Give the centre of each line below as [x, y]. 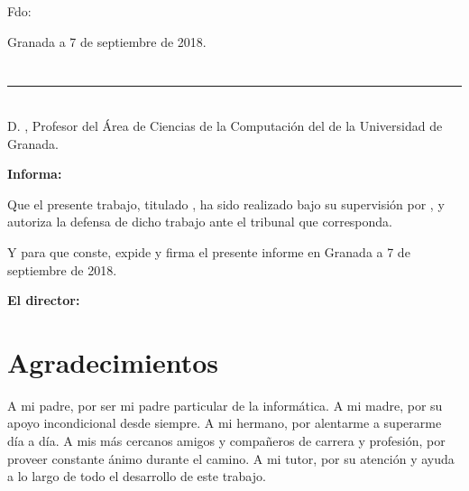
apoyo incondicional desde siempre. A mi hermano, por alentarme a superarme [225, 423]
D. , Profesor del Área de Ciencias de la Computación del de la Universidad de [225, 125]
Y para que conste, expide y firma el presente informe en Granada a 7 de [209, 251]
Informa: [35, 174]
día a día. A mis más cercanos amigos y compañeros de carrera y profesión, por [226, 441]
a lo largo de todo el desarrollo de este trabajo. [137, 476]
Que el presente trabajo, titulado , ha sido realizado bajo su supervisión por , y [226, 204]
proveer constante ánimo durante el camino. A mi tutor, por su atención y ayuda [231, 458]
